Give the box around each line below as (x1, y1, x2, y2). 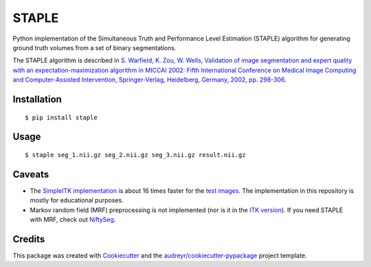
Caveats (12, 168, 49, 180)
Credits (12, 233, 45, 245)
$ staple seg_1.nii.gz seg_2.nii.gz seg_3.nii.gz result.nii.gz (25, 151, 247, 159)
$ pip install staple (25, 113, 98, 121)
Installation (12, 93, 62, 105)
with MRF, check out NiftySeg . (30, 216, 116, 223)
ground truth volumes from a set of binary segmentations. (12, 43, 177, 51)
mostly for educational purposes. (30, 196, 124, 205)
